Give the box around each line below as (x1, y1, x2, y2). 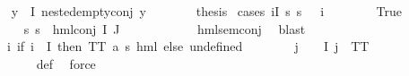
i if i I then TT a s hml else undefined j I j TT (6, 37, 370, 55)
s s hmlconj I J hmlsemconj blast (23, 19, 306, 38)
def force (36, 54, 96, 72)
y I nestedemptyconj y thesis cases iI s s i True (11, 2, 402, 20)
